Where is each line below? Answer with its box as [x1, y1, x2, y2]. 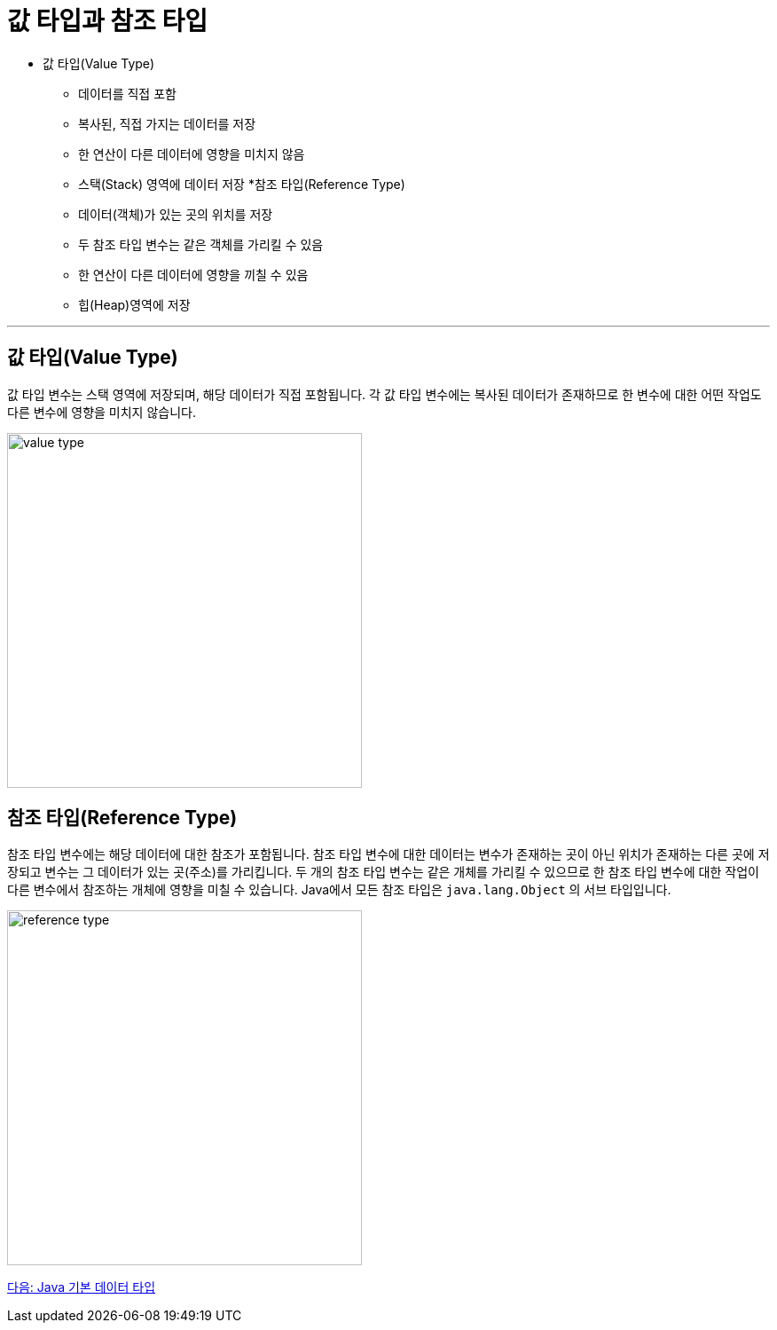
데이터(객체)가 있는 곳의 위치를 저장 [78, 206, 273, 222]
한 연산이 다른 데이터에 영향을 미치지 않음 [78, 146, 305, 161]
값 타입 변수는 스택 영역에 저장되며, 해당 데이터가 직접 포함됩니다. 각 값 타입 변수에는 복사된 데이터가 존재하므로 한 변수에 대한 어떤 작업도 [7, 386, 762, 402]
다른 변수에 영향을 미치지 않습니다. [7, 404, 196, 420]
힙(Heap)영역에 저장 [78, 296, 191, 312]
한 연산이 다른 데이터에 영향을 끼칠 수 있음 [78, 266, 309, 282]
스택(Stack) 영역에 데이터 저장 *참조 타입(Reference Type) [78, 176, 405, 192]
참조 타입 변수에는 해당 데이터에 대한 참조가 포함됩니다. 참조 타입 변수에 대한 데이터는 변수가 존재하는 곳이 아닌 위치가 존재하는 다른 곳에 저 [7, 846, 770, 862]
